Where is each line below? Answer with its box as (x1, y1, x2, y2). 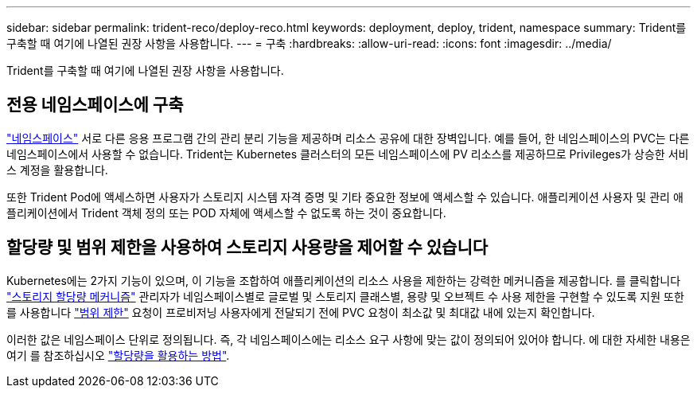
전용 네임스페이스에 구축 (6, 95, 184, 115)
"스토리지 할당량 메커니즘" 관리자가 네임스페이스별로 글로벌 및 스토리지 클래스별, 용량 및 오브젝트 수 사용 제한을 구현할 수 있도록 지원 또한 (6, 289, 684, 303)
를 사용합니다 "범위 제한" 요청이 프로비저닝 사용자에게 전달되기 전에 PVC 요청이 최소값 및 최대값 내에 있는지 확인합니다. (6, 305, 595, 319)
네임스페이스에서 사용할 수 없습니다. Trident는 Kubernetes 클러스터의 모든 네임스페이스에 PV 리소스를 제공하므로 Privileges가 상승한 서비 (6, 146, 689, 161)
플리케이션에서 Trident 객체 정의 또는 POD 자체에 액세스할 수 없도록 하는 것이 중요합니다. (6, 205, 446, 220)
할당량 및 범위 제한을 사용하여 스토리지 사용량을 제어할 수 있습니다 (6, 237, 489, 258)
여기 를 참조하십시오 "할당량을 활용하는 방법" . (6, 348, 230, 362)
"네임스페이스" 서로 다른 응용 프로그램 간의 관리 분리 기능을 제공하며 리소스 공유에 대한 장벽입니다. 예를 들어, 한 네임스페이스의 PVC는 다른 (6, 131, 690, 145)
